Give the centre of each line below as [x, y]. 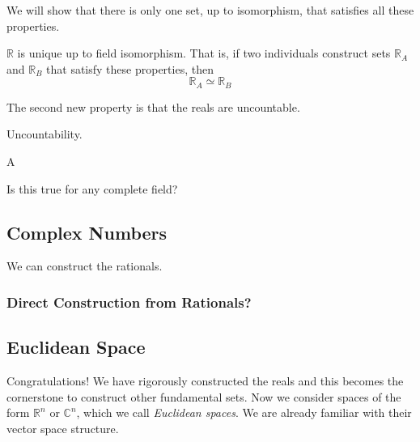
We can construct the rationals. [85, 266]
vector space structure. [63, 428]
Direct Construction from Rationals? [129, 302]
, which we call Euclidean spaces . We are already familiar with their [244, 412]
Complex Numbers [87, 232]
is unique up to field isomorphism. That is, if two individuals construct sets [204, 53]
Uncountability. [45, 134]
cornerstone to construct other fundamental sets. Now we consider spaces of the [204, 396]
